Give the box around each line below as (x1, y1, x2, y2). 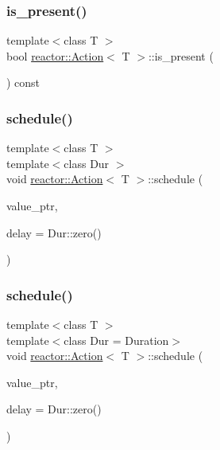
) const (6, 74, 41, 91)
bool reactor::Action (6, 47, 104, 64)
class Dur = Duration (64, 331, 169, 348)
